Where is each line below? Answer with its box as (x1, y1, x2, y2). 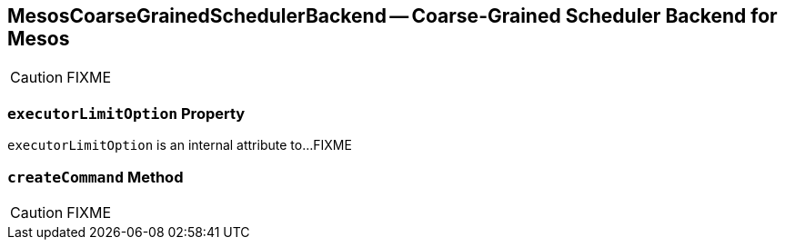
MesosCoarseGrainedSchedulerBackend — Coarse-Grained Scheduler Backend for (7, 5, 778, 27)
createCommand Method (7, 167, 184, 186)
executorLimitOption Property (7, 104, 246, 123)
